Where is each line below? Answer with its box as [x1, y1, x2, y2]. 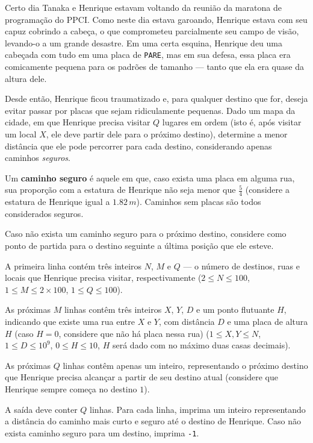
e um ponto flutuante [196, 303, 274, 316]
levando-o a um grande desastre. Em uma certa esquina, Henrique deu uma [5, 36, 283, 49]
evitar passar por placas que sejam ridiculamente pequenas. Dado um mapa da [5, 104, 296, 116]
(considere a [245, 183, 290, 196]
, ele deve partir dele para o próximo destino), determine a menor [46, 128, 288, 140]
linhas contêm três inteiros [64, 303, 162, 316]
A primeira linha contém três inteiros [5, 259, 142, 272]
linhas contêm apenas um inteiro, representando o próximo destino [63, 359, 308, 371]
